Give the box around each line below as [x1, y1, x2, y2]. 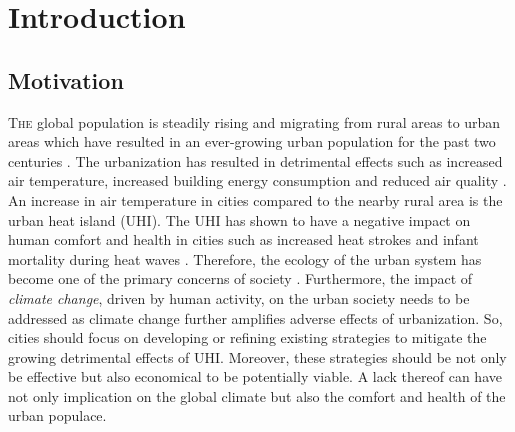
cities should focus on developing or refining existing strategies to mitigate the [8, 327, 487, 348]
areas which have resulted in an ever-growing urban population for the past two [8, 131, 496, 152]
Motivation [8, 64, 124, 95]
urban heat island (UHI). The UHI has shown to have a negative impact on [8, 209, 471, 230]
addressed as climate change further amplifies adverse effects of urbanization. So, [8, 307, 503, 328]
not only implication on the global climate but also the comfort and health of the [8, 385, 506, 406]
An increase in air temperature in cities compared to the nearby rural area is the [8, 189, 503, 210]
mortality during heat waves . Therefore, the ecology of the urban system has [8, 248, 482, 269]
